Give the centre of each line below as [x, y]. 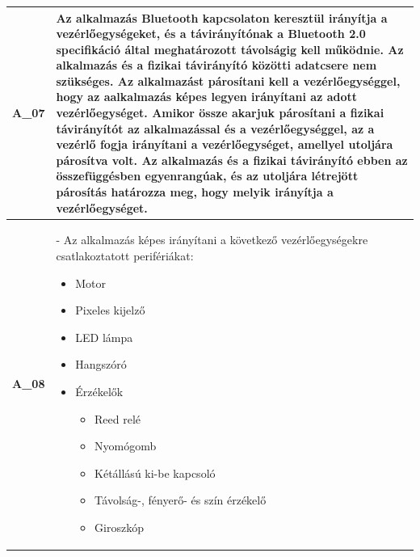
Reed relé [118, 418]
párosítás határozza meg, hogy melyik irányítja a [195, 192]
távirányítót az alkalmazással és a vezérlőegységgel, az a [215, 128]
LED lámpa [104, 337]
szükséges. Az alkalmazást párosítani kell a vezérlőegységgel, [228, 80]
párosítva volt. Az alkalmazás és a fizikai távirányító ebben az [232, 160]
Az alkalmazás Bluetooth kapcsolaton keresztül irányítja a [222, 17]
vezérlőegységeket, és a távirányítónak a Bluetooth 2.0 [211, 34]
